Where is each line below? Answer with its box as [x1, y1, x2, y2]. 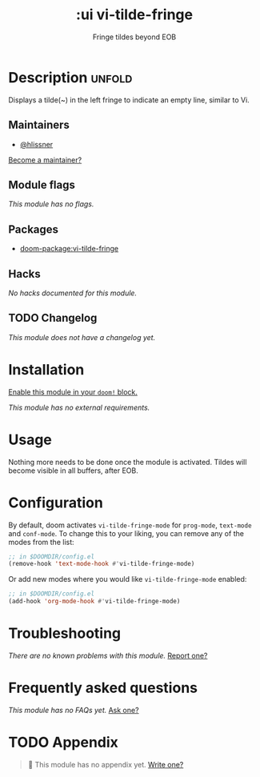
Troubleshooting [8, 624, 122, 643]
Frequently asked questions [8, 679, 198, 697]
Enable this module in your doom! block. [8, 386, 138, 397]
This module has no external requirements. [8, 403, 150, 412]
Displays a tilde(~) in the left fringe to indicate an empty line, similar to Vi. [8, 94, 250, 105]
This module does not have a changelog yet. [8, 332, 156, 342]
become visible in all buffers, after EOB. [8, 466, 138, 475]
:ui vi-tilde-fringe [75, 6, 194, 24]
